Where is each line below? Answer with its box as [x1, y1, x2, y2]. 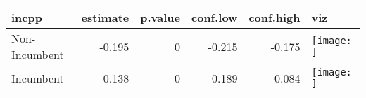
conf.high [248, 9, 301, 25]
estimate [81, 9, 130, 25]
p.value [140, 9, 180, 25]
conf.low [191, 9, 238, 25]
